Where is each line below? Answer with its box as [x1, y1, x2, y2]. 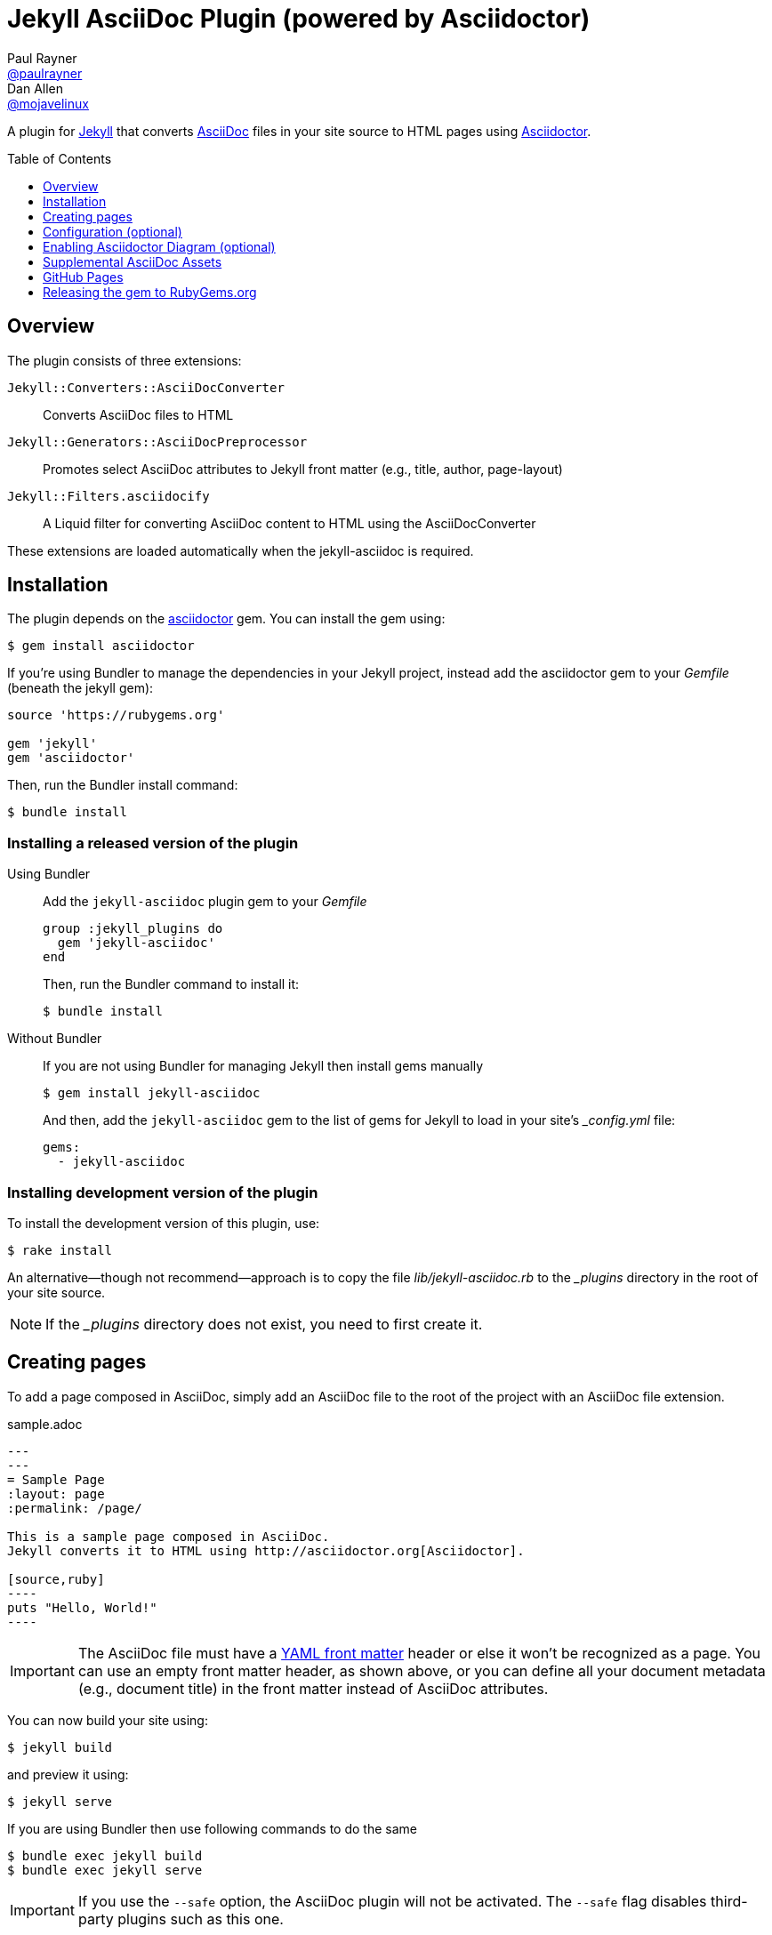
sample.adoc [7, 1416, 83, 1432]
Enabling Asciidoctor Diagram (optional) [43, 238, 276, 254]
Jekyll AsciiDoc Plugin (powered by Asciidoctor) [7, 4, 591, 34]
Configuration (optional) [43, 223, 182, 239]
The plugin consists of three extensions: [7, 352, 242, 368]
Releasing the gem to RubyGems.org [43, 284, 257, 300]
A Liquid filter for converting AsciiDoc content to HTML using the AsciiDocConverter [43, 515, 536, 531]
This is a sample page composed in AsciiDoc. [7, 1529, 330, 1544]
